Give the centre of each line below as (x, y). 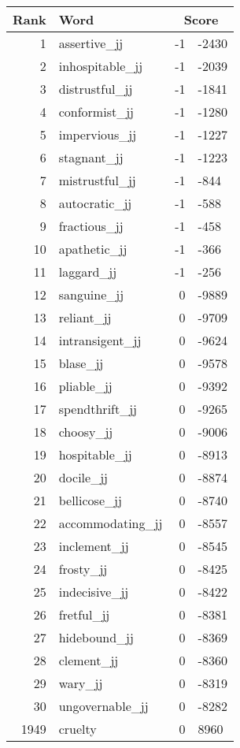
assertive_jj (91, 43)
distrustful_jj (96, 89)
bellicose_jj (90, 500)
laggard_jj (88, 272)
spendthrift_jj (98, 409)
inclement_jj (94, 546)
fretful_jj (84, 614)
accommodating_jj (111, 523)
